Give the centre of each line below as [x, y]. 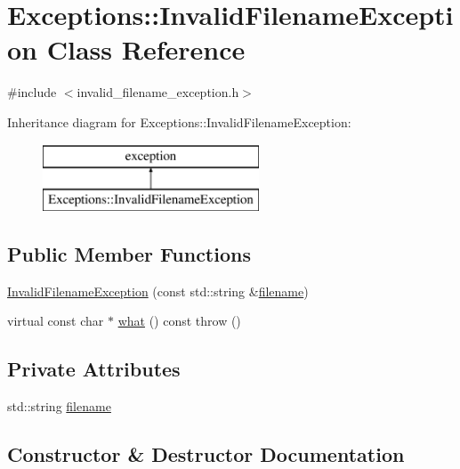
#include [32, 92]
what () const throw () [179, 321]
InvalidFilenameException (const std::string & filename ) [158, 291]
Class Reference [146, 49]
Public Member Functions [129, 254]
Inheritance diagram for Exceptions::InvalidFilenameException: [179, 121]
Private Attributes [94, 369]
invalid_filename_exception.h [158, 92]
